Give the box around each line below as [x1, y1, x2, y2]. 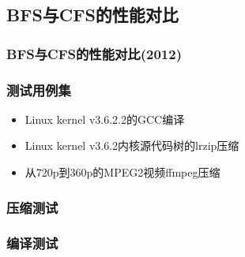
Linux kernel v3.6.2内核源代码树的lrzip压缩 [24, 137, 239, 154]
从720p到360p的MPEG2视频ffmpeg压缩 [24, 164, 220, 181]
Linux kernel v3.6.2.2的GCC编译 [24, 110, 185, 127]
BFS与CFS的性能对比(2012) [6, 43, 182, 63]
